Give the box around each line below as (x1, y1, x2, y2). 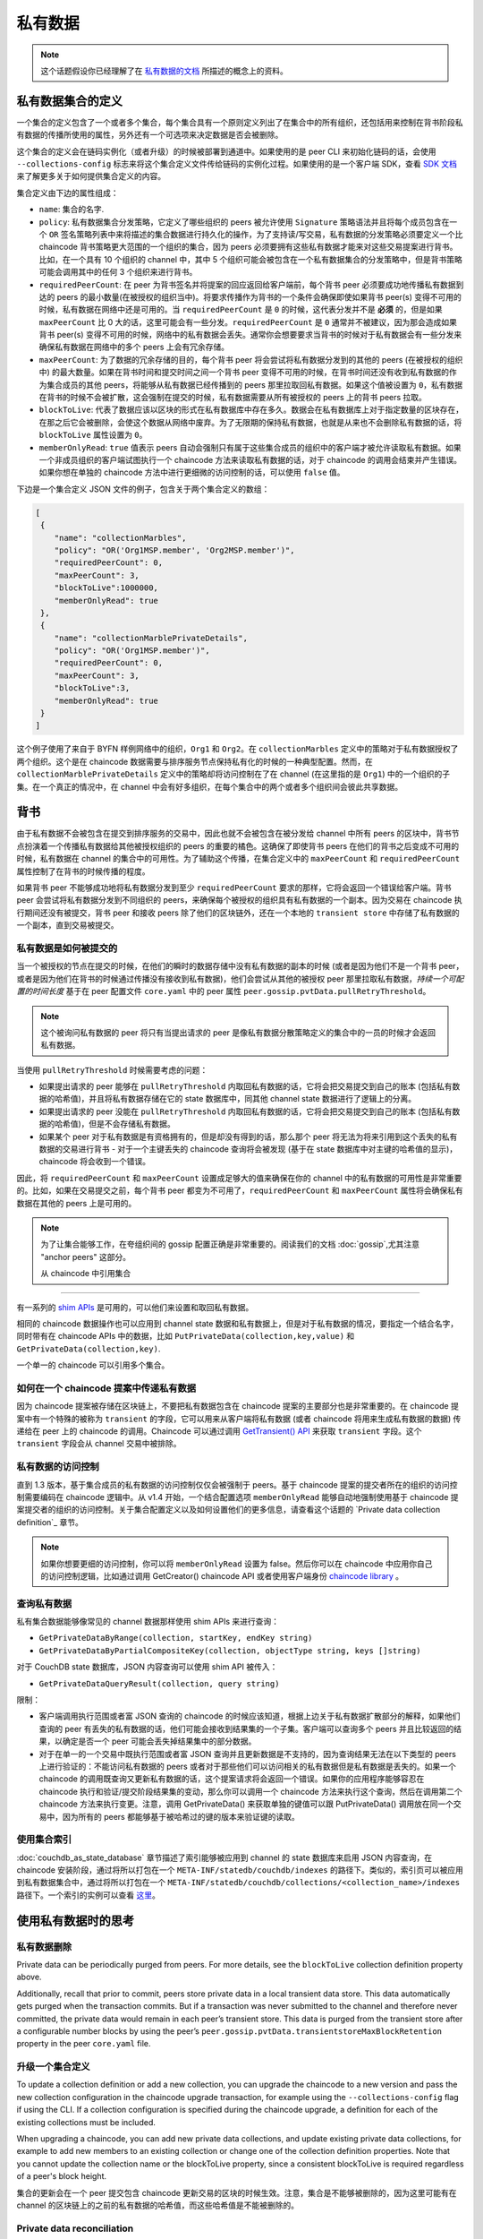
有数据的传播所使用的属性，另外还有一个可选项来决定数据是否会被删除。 (16, 130, 284, 141)
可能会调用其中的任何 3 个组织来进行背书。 (38, 267, 198, 278)
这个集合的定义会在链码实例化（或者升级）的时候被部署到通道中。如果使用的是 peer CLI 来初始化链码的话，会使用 (16, 146, 436, 157)
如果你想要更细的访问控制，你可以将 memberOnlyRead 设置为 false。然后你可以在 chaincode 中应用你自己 (40, 1558, 433, 1569)
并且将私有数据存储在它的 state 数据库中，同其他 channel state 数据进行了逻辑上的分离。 (89, 1094, 417, 1104)
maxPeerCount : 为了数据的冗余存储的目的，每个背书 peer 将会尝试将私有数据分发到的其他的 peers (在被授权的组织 (38, 354, 463, 365)
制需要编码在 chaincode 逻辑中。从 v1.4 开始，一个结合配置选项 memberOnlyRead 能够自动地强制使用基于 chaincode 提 (16, 1491, 460, 1502)
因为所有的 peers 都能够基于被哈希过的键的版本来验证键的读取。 (62, 1811, 300, 1822)
